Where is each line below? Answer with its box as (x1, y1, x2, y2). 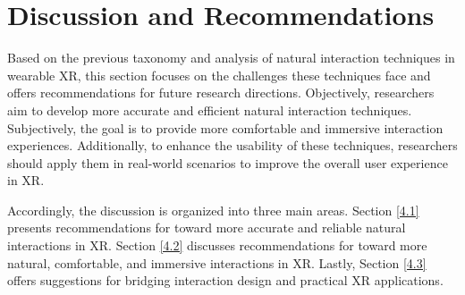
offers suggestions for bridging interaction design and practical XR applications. (7, 271, 444, 290)
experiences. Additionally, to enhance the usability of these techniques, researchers (7, 136, 458, 155)
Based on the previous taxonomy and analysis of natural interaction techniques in (7, 48, 455, 67)
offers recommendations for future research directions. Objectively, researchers (7, 83, 435, 102)
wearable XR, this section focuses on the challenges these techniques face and (7, 65, 431, 84)
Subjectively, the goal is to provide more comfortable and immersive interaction (7, 118, 444, 137)
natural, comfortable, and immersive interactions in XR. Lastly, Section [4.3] (7, 253, 427, 272)
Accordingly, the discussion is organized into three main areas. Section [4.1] (7, 200, 419, 219)
